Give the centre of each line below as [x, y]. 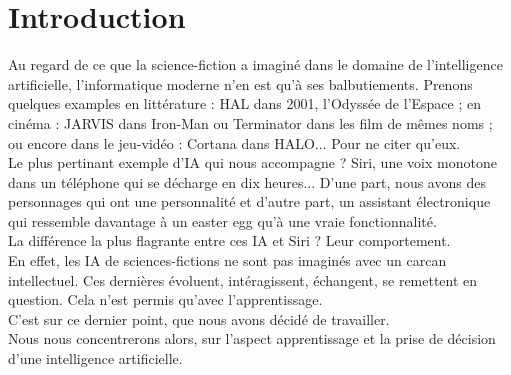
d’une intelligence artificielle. [95, 358]
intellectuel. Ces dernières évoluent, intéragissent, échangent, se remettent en [243, 279]
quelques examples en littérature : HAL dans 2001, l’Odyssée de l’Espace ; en [245, 103]
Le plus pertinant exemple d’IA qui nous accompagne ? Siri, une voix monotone [252, 162]
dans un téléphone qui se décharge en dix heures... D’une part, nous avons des [247, 181]
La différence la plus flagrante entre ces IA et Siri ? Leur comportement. [229, 240]
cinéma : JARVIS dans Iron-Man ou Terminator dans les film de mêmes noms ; [250, 122]
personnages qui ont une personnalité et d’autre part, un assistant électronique [249, 201]
